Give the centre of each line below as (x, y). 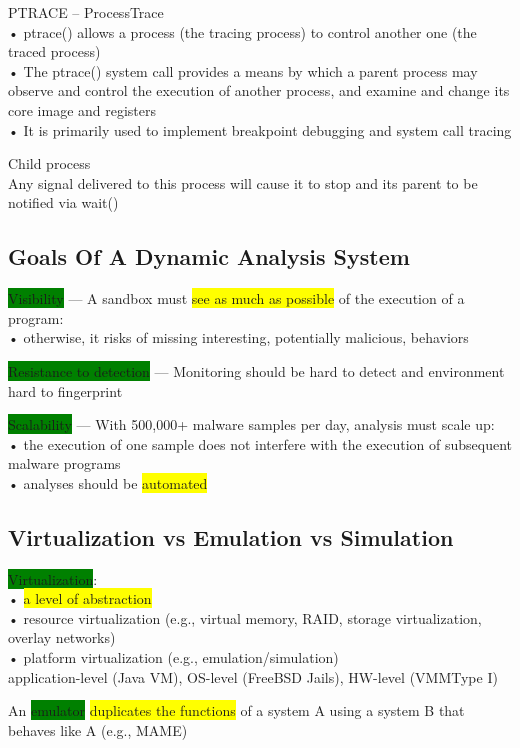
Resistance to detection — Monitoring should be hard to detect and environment (256, 370)
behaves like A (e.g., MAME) (98, 729)
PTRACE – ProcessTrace (86, 12)
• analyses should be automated (108, 482)
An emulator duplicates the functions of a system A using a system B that (236, 710)
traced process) (54, 51)
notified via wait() (63, 202)
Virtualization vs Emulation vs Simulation (231, 536)
